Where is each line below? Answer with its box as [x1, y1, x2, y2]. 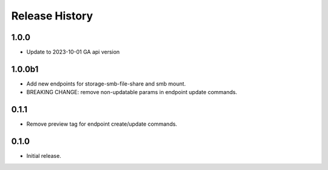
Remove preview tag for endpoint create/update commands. [26, 120, 177, 127]
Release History [11, 9, 94, 22]
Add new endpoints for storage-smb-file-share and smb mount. [26, 80, 186, 87]
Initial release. [26, 152, 61, 160]
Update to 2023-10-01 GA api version [26, 49, 120, 56]
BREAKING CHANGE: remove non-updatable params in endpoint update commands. [26, 89, 237, 96]
